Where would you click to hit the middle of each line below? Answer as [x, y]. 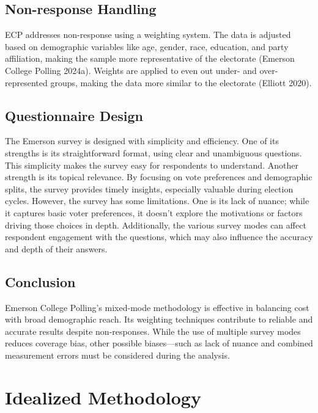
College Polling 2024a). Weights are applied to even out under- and [131, 70]
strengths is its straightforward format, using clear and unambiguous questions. [153, 152]
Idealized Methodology [103, 397]
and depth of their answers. [56, 248]
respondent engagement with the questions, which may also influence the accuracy [159, 237]
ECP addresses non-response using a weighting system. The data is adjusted [148, 35]
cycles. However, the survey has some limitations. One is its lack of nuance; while [157, 201]
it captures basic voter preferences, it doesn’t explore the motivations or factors [154, 212]
